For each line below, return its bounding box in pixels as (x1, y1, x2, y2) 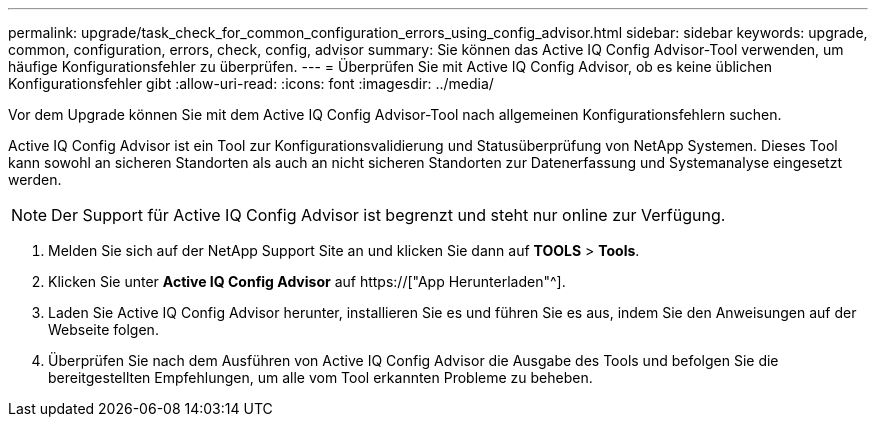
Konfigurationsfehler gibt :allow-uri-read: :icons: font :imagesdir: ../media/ (8, 75, 494, 92)
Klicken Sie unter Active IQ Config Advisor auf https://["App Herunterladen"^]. (48, 273, 566, 290)
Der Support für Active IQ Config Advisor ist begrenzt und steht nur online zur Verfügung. (51, 205, 726, 225)
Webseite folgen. (48, 321, 159, 338)
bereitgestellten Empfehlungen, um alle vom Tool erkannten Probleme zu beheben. (48, 369, 593, 386)
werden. (8, 171, 62, 188)
